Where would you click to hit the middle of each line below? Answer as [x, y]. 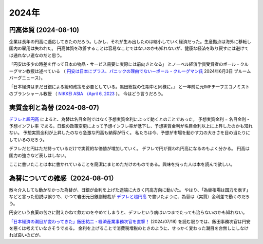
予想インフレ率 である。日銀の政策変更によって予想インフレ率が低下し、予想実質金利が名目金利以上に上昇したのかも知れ [131, 126]
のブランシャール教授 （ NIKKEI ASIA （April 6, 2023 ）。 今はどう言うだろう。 [87, 94]
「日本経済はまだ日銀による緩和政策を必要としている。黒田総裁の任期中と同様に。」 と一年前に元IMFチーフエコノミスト [129, 87]
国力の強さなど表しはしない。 [39, 155]
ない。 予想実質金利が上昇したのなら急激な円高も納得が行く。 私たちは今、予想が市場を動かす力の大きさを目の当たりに [130, 133]
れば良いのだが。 [26, 235]
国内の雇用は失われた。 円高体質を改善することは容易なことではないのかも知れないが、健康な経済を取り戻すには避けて [129, 48]
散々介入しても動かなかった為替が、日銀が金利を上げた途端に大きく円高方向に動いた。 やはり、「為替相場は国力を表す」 [130, 189]
